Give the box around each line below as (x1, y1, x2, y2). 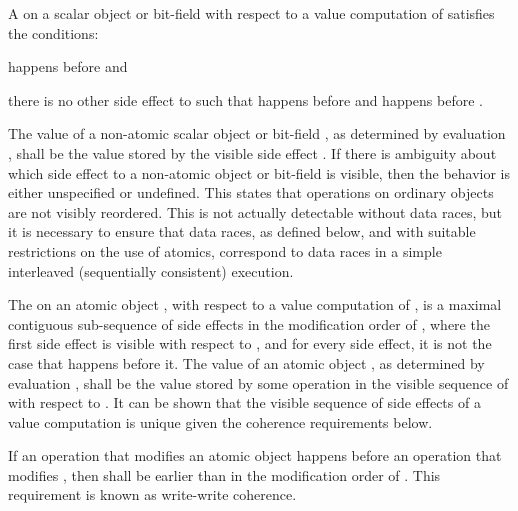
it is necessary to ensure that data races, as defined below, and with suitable (8, 221, 476, 242)
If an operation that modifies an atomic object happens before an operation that (8, 445, 502, 466)
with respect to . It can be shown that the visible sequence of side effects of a (8, 392, 481, 413)
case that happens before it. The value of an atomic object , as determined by (8, 352, 485, 373)
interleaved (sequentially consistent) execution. (8, 260, 294, 281)
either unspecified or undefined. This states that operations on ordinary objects (8, 182, 494, 203)
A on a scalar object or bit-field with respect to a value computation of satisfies (8, 3, 495, 23)
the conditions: (8, 22, 99, 43)
